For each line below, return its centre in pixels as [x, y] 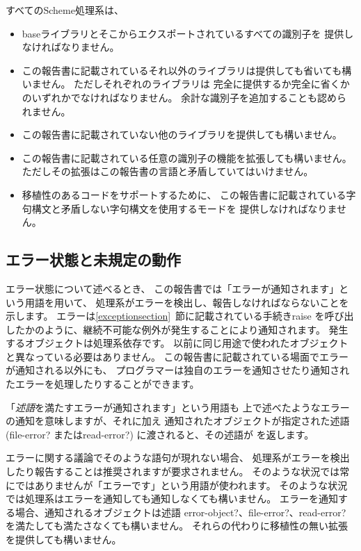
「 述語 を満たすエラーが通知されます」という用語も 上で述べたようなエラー [178, 407]
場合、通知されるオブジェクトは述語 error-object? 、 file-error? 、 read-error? [180, 512]
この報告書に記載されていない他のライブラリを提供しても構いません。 [182, 134]
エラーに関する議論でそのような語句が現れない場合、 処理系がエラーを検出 [178, 458]
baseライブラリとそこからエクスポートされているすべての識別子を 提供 [183, 33]
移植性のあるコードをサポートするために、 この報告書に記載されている [184, 194]
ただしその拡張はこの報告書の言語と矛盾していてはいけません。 [168, 171]
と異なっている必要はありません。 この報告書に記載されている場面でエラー [177, 356]
